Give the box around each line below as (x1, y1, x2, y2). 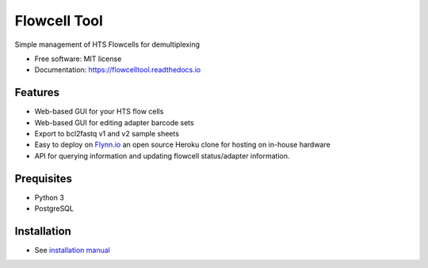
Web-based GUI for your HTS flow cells (34, 107, 164, 117)
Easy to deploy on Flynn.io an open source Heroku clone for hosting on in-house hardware (34, 140, 331, 150)
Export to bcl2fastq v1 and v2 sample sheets (34, 129, 180, 139)
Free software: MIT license (34, 54, 122, 63)
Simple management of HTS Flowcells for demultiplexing (14, 40, 200, 49)
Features (14, 86, 59, 99)
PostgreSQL (34, 204, 75, 213)
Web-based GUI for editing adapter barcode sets (34, 117, 194, 127)
